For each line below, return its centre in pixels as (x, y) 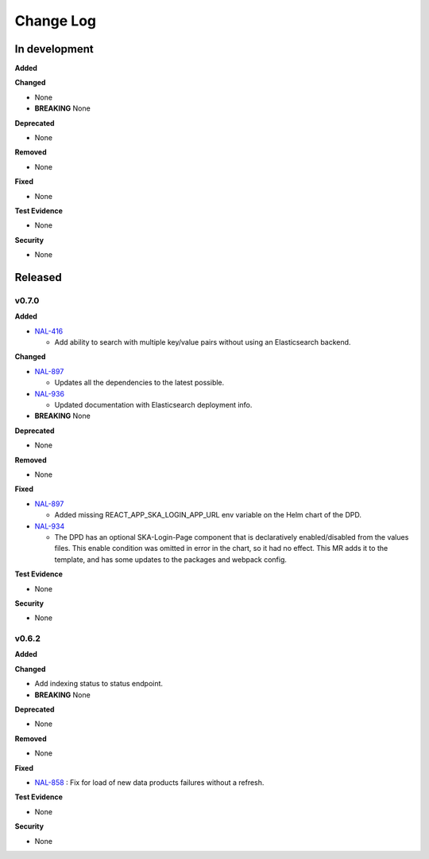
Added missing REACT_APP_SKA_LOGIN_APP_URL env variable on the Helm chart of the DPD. (208, 515)
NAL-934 (50, 526)
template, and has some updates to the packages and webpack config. (171, 559)
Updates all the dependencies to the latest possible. (139, 383)
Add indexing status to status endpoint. (99, 684)
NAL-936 (50, 393)
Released (39, 277)
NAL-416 (49, 331)
